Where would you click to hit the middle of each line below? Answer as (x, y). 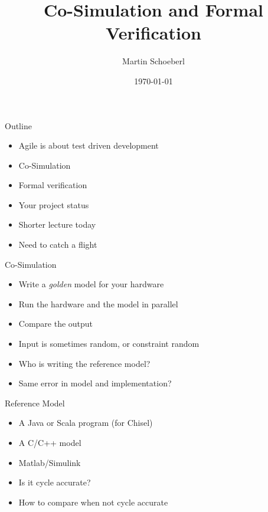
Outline (18, 125)
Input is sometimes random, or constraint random (109, 344)
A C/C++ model (50, 442)
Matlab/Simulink (50, 462)
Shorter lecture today (57, 224)
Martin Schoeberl (153, 61)
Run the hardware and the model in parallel (98, 303)
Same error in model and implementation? (95, 383)
